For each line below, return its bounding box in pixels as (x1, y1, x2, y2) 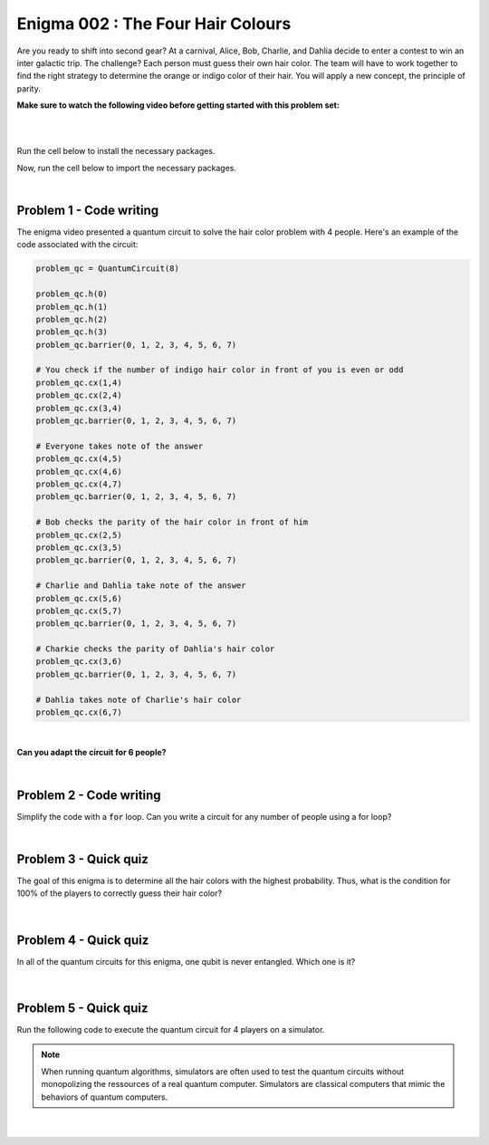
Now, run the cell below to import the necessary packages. (16, 162, 237, 173)
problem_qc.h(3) (35, 327, 109, 337)
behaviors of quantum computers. (41, 1092, 168, 1102)
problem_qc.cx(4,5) (35, 454, 122, 464)
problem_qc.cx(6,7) (35, 707, 122, 717)
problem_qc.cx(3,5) (35, 542, 122, 553)
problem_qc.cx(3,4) (35, 403, 122, 413)
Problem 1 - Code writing (16, 202, 158, 217)
